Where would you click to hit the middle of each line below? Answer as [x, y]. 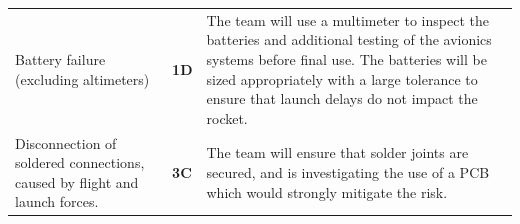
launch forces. [57, 201]
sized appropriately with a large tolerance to [342, 78]
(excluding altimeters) [82, 78]
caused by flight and [77, 181]
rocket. [227, 117]
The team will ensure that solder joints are [337, 152]
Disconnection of [66, 142]
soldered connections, [80, 162]
